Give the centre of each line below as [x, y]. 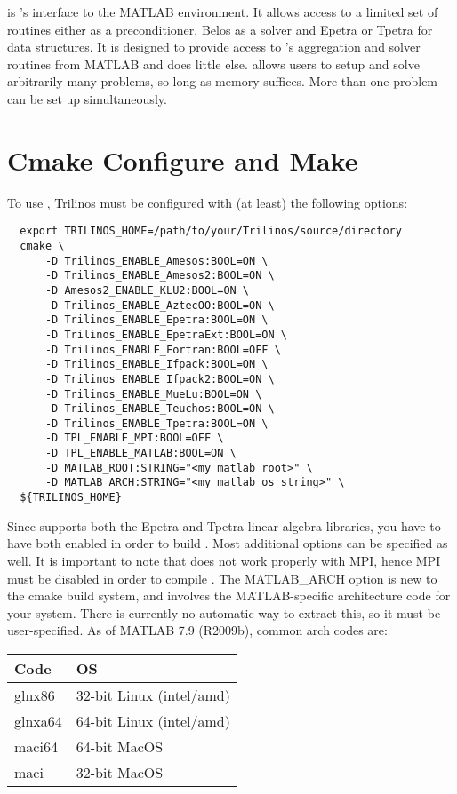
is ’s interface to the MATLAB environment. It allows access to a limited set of [223, 12]
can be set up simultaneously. [87, 98]
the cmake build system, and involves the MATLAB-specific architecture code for [229, 595]
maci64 [36, 746]
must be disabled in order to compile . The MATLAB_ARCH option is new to [222, 578]
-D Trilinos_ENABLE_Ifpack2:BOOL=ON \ [160, 379]
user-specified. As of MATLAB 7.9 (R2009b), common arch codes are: [197, 630]
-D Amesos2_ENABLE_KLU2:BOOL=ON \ [147, 290]
